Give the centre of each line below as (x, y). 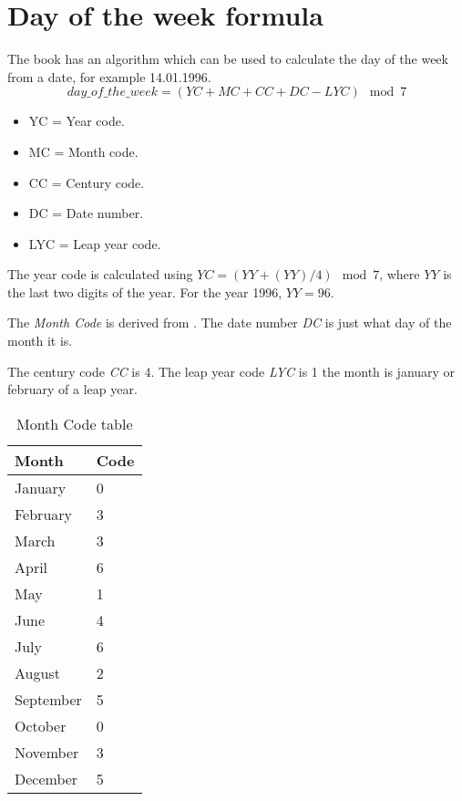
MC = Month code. (83, 151)
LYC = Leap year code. (95, 243)
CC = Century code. (87, 182)
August (37, 672)
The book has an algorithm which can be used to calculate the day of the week (228, 59)
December (46, 778)
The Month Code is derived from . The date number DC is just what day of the (230, 322)
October (41, 725)
